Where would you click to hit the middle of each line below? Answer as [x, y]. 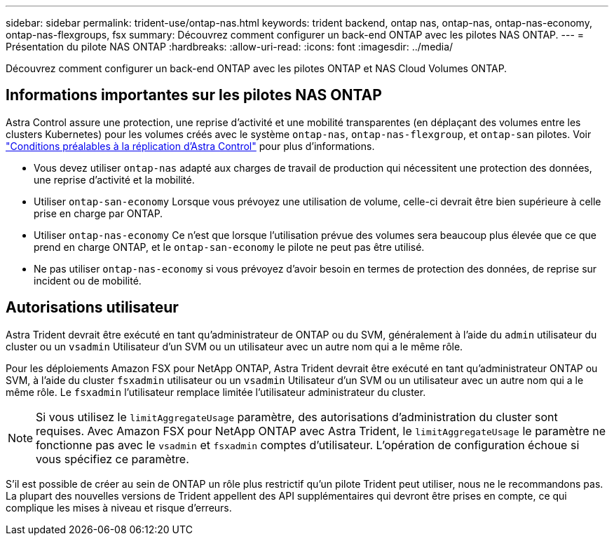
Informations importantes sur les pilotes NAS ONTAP [194, 95]
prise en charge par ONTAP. [98, 213]
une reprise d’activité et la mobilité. [114, 179]
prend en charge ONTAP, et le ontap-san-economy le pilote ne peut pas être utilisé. [229, 247]
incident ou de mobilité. [88, 280]
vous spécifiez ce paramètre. [112, 459]
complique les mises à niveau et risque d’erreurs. [119, 507]
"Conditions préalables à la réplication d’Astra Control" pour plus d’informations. [190, 146]
